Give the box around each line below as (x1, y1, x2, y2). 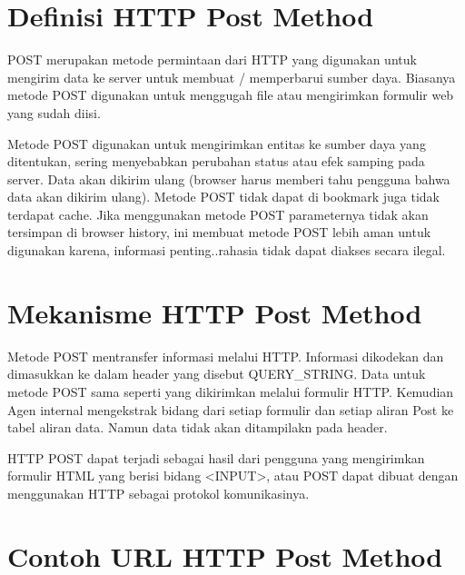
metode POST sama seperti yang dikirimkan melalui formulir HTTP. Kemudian (7, 382, 454, 401)
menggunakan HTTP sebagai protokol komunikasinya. (7, 483, 310, 502)
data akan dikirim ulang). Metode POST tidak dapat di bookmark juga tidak (7, 187, 440, 206)
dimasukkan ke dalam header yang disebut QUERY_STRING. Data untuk (7, 364, 426, 383)
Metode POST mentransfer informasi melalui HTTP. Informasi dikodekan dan (7, 346, 444, 365)
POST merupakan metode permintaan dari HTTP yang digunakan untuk (7, 50, 417, 69)
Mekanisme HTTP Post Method (7, 293, 422, 331)
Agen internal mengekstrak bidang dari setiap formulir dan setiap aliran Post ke (7, 400, 454, 419)
